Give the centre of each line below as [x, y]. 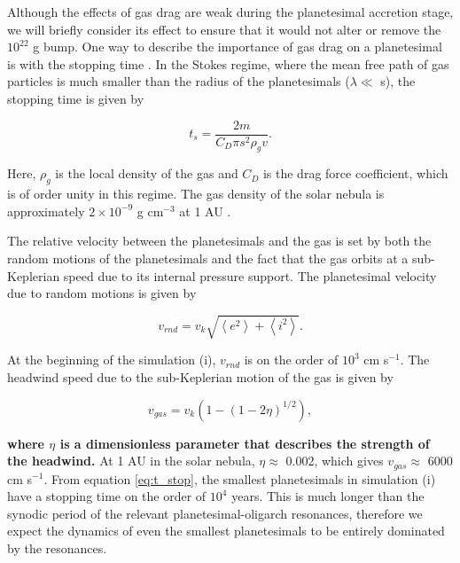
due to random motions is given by [102, 293]
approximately [46, 211]
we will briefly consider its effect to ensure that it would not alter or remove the [224, 29]
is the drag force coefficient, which [355, 173]
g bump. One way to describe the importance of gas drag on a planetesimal [238, 47]
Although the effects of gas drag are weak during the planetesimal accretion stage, [230, 12]
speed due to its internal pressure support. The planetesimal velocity [250, 275]
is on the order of [291, 360]
